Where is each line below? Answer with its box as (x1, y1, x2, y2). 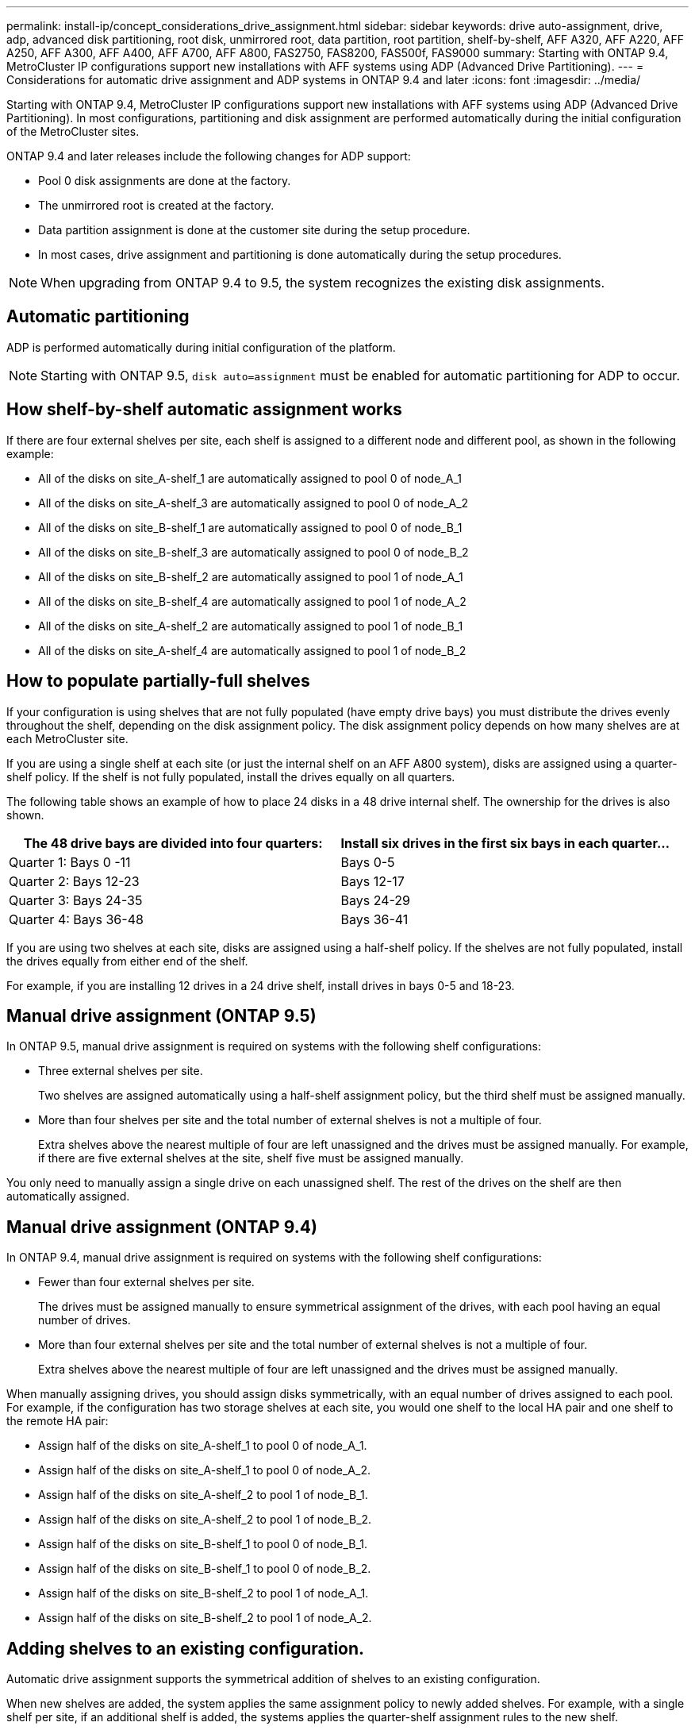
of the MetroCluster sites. (6, 125, 140, 138)
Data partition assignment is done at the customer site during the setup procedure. (38, 223, 470, 237)
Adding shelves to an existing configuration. (6, 1638, 365, 1659)
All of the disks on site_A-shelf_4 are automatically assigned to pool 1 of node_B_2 (38, 643, 467, 657)
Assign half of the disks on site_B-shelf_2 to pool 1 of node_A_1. (38, 1586, 369, 1601)
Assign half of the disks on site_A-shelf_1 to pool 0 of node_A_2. (38, 1463, 371, 1478)
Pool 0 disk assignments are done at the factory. (38, 174, 291, 187)
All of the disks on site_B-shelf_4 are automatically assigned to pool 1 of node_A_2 (38, 594, 467, 608)
